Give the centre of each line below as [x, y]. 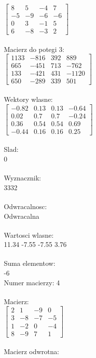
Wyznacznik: [23, 178]
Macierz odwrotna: [32, 351]
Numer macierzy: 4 [32, 282]
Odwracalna [22, 216]
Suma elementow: [30, 263]
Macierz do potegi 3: [34, 49]
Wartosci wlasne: [29, 235]
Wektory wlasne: [28, 99]
